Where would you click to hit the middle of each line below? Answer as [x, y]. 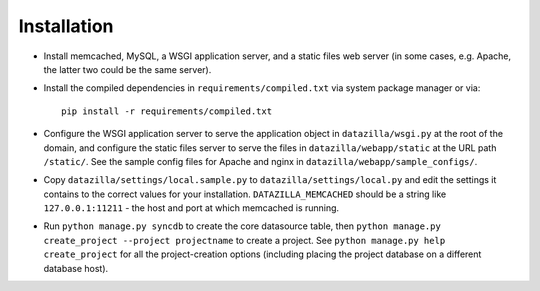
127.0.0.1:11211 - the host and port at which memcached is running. [191, 208]
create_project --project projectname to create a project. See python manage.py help [244, 240]
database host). [76, 268]
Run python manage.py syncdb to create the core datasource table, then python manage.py [242, 226]
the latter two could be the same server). [127, 69]
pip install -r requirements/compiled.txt [167, 111]
